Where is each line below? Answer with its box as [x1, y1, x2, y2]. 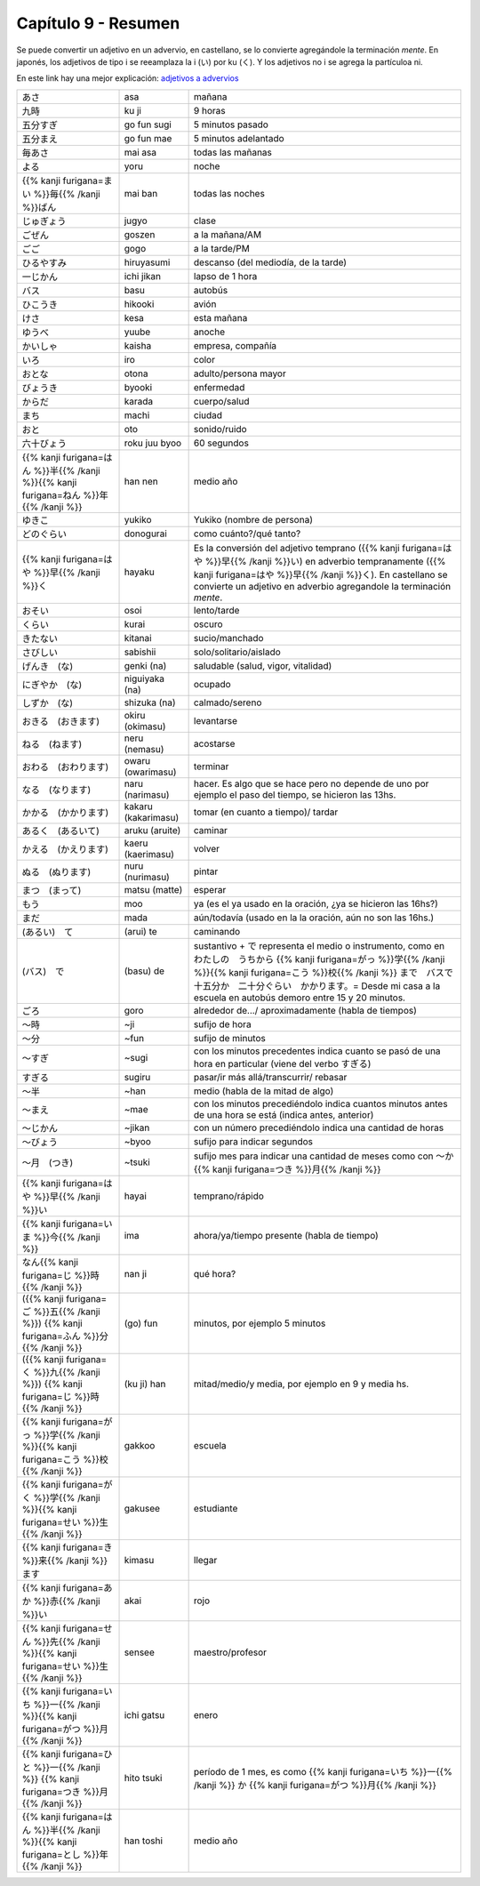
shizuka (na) [124, 696, 177, 709]
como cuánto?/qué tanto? [193, 527, 301, 540]
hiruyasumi [124, 256, 171, 269]
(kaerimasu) [124, 847, 175, 860]
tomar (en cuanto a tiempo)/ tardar [193, 806, 339, 818]
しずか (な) [21, 696, 74, 709]
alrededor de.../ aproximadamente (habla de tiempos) [193, 1004, 418, 1016]
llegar [193, 1553, 218, 1566]
